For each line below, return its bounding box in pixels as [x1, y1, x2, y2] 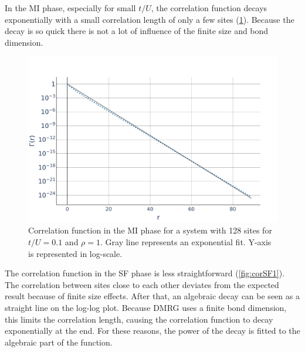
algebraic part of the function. [5, 336, 113, 348]
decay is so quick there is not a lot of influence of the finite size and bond [5, 25, 269, 37]
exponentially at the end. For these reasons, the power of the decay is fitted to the [5, 324, 300, 337]
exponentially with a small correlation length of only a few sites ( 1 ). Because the [5, 13, 294, 25]
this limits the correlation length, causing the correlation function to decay [5, 313, 273, 325]
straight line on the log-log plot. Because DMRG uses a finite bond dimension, [5, 301, 287, 313]
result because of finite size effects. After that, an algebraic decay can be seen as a [5, 290, 300, 302]
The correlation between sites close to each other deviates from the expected [5, 278, 279, 290]
